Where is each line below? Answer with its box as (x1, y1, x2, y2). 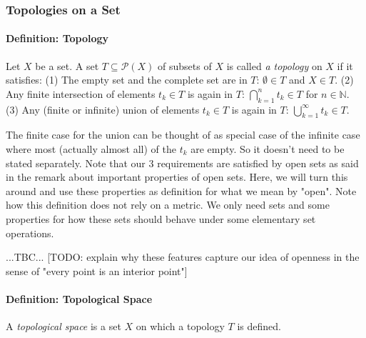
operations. (6, 225, 54, 240)
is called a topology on (226, 58, 322, 73)
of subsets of (158, 58, 212, 73)
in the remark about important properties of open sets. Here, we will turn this (6, 169, 348, 184)
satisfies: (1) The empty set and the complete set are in (6, 72, 248, 87)
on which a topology (136, 319, 225, 334)
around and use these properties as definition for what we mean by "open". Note (6, 183, 357, 198)
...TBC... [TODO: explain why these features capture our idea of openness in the (6, 249, 360, 264)
